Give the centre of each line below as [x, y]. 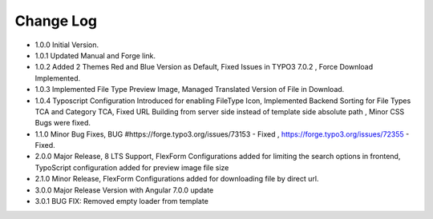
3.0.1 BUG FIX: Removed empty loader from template [121, 201]
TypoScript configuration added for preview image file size [132, 167]
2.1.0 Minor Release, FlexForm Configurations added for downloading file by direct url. [177, 179]
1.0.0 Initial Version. [67, 45]
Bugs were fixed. [63, 123]
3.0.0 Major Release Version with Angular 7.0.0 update [124, 190]
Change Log [56, 21]
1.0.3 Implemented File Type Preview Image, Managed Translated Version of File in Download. [190, 90]
